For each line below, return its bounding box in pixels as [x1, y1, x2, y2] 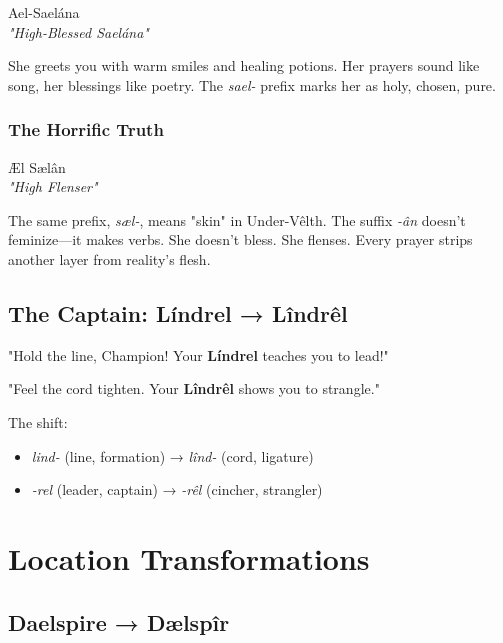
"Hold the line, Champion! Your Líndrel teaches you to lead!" [8, 344, 389, 365]
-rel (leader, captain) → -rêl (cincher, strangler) [31, 479, 323, 500]
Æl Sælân [8, 156, 66, 177]
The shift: [8, 411, 68, 432]
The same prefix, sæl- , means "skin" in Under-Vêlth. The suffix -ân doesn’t [8, 209, 466, 230]
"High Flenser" [8, 176, 98, 197]
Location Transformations [8, 537, 370, 578]
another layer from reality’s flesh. [8, 248, 211, 269]
